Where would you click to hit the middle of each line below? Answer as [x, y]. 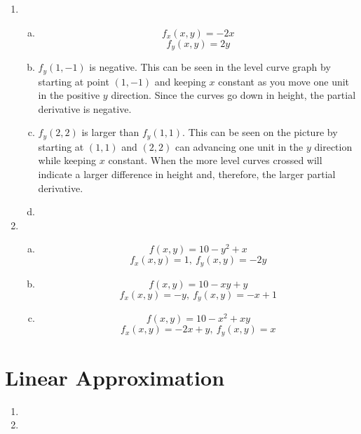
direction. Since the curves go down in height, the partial [233, 95]
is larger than [110, 132]
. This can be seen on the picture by [260, 132]
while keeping [67, 160]
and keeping [180, 81]
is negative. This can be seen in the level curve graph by [210, 67]
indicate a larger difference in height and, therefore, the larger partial [187, 174]
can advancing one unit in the [239, 146]
